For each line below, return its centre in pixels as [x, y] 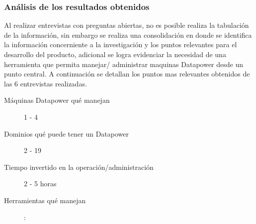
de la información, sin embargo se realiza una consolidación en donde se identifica [128, 35]
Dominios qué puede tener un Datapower [66, 133]
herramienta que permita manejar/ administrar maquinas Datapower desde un [124, 64]
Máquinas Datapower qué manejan [57, 100]
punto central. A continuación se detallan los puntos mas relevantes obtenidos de [127, 74]
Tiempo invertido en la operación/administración [79, 167]
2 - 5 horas [40, 184]
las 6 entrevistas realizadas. [45, 83]
